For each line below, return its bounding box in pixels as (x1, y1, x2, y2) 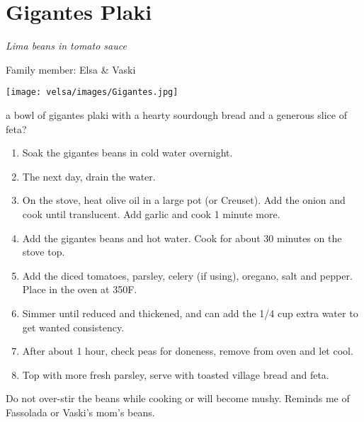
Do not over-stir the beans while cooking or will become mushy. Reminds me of (6, 391, 350, 406)
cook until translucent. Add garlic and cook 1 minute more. (22, 206, 280, 221)
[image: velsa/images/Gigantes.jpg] (6, 87, 178, 98)
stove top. (22, 244, 65, 259)
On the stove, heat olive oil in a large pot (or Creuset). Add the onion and (22, 193, 346, 207)
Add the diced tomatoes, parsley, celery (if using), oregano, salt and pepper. (22, 268, 353, 283)
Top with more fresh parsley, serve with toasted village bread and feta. (22, 367, 329, 382)
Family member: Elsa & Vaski (6, 62, 136, 76)
